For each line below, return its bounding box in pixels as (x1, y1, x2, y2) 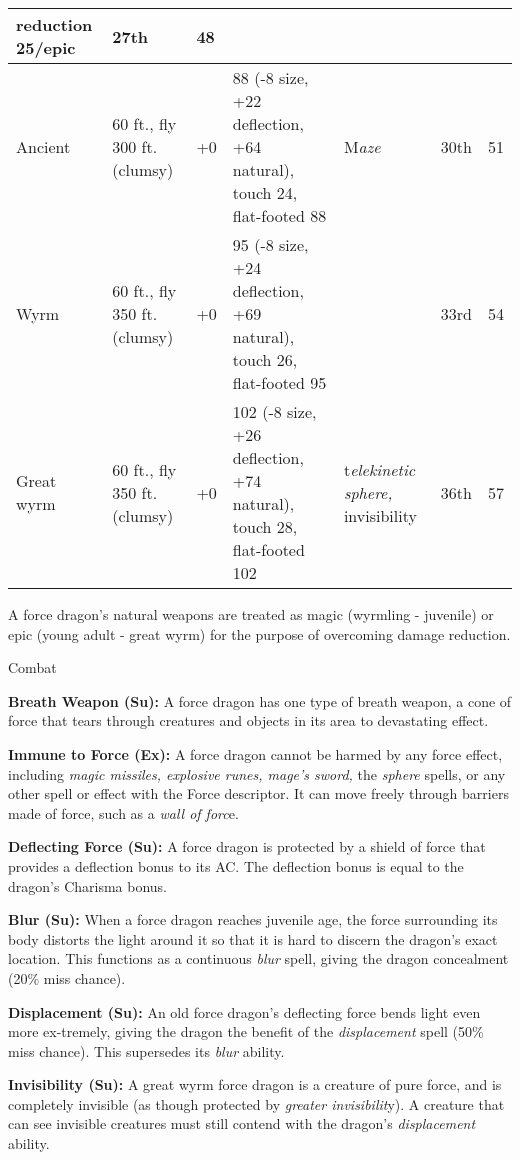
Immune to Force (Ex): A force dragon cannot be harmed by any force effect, (8, 743, 503, 764)
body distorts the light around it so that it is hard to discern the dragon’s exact (8, 928, 498, 949)
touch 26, (232, 348, 298, 371)
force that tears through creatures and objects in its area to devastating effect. (8, 710, 489, 731)
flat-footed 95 (232, 371, 327, 394)
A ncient (16, 135, 71, 158)
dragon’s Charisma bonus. (8, 875, 167, 896)
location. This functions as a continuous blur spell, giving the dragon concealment (8, 948, 509, 969)
